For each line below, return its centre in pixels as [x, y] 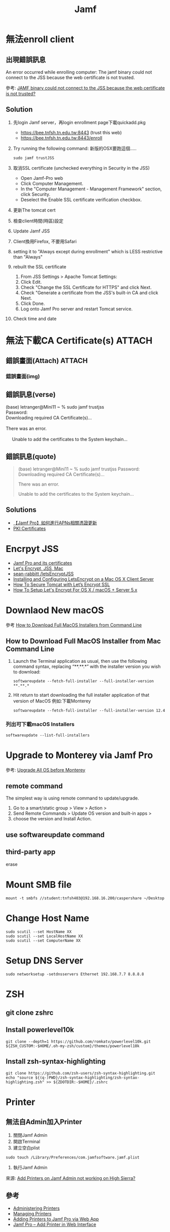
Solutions [21, 510]
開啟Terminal [27, 1141]
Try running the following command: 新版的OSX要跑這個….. [75, 148]
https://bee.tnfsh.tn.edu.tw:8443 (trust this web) [71, 132]
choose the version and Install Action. [52, 819]
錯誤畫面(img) [23, 377]
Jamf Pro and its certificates [42, 563]
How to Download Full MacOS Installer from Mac [83, 641]
